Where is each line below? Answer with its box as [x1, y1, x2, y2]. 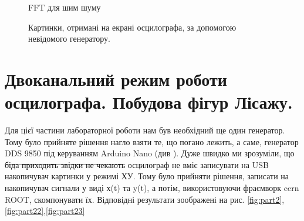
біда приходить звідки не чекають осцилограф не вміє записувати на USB [5, 158, 269, 170]
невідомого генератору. [28, 32, 110, 45]
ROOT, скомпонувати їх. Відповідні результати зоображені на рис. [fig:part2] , [5, 193, 285, 205]
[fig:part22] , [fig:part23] [5, 205, 85, 217]
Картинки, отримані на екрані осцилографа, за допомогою [28, 21, 237, 33]
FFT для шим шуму [28, 1, 101, 13]
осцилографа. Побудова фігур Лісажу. [5, 90, 293, 114]
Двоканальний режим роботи [5, 66, 227, 91]
